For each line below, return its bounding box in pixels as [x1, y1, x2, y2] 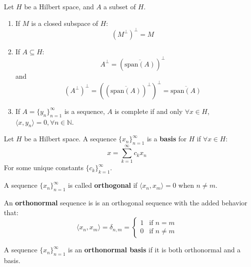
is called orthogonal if [68, 180, 138, 190]
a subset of [104, 1, 136, 11]
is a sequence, [64, 106, 105, 116]
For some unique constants [4, 162, 84, 173]
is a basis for [146, 133, 187, 144]
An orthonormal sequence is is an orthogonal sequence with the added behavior [4, 197, 248, 207]
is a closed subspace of [31, 18, 98, 28]
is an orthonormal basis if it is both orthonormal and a [68, 245, 241, 255]
